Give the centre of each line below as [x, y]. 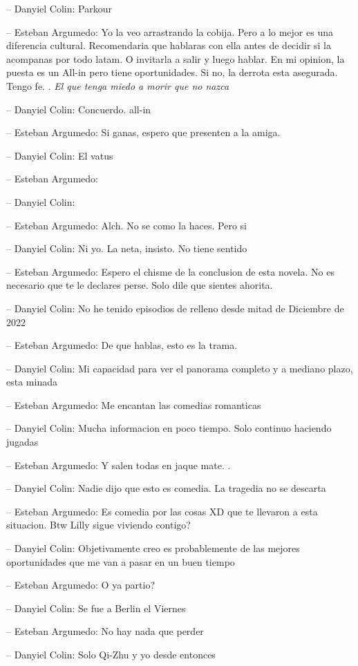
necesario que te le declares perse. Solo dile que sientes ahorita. [140, 285]
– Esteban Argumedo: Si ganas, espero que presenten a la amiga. [143, 132]
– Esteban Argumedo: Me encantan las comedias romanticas [134, 405]
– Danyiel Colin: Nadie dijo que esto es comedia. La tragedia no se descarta [166, 488]
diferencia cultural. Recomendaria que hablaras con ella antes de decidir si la [169, 45]
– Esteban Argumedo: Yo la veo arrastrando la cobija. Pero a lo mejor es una [170, 31]
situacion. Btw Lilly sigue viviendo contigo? [98, 525]
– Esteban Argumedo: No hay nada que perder [105, 631]
